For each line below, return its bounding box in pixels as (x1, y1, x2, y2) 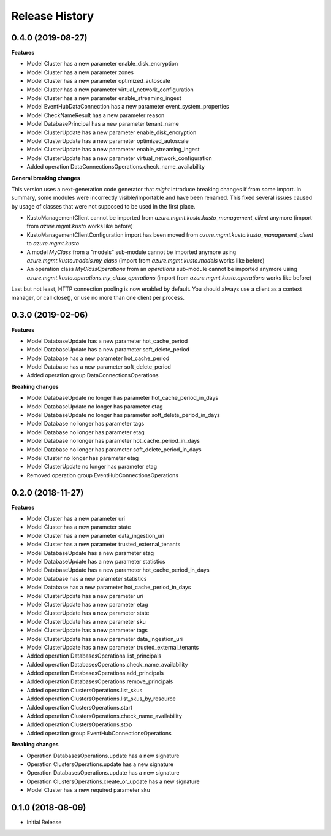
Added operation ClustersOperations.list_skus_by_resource (26, 695, 176, 702)
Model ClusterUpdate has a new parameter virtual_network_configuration (26, 154, 212, 162)
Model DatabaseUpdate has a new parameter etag (26, 549, 154, 556)
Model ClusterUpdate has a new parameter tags (26, 626, 148, 634)
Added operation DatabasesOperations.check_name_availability (26, 661, 188, 668)
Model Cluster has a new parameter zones (26, 68, 134, 76)
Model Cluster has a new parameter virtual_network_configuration (26, 86, 194, 93)
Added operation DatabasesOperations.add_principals (26, 669, 164, 677)
